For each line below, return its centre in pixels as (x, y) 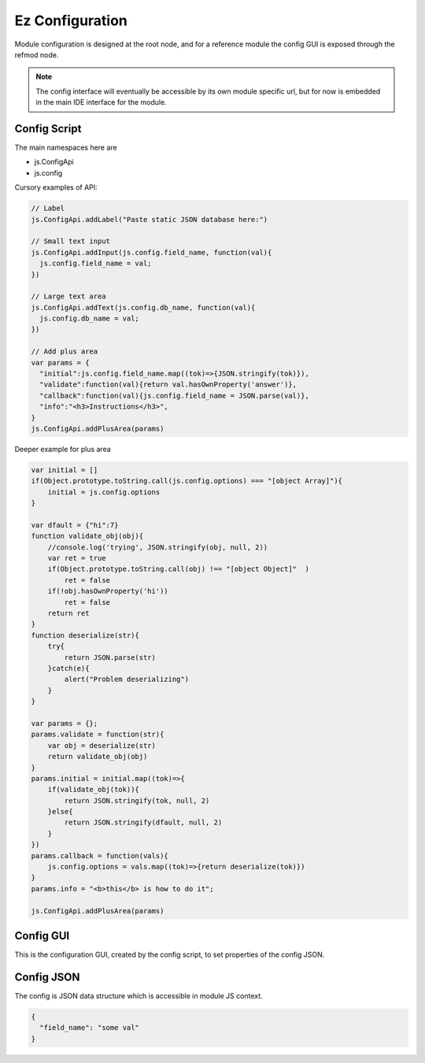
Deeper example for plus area (63, 449)
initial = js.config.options (104, 492)
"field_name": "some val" (89, 1028)
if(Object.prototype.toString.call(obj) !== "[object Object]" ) (179, 569)
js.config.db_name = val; (89, 319)
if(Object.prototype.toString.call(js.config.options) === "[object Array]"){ (187, 481)
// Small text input (70, 241)
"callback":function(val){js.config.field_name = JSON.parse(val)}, (175, 395)
